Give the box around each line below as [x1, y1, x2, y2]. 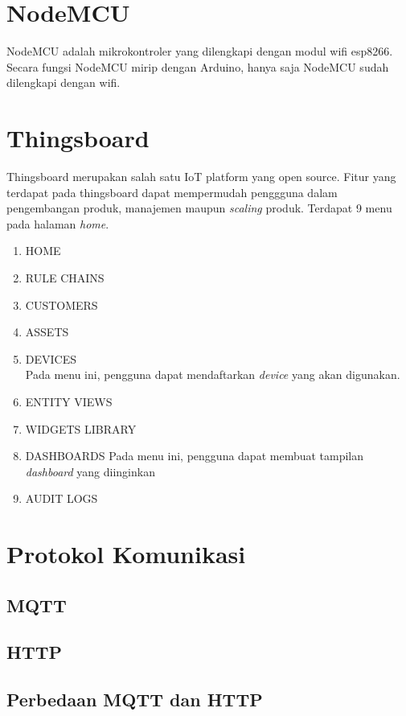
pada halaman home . [6, 215, 109, 232]
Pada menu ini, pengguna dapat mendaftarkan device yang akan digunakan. [25, 366, 400, 383]
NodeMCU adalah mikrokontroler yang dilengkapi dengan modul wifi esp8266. [6, 43, 393, 60]
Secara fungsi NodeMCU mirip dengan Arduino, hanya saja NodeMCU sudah [6, 58, 389, 75]
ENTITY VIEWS [25, 393, 113, 409]
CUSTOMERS [25, 296, 98, 313]
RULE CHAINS [25, 270, 105, 286]
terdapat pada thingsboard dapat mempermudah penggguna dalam [6, 183, 338, 200]
